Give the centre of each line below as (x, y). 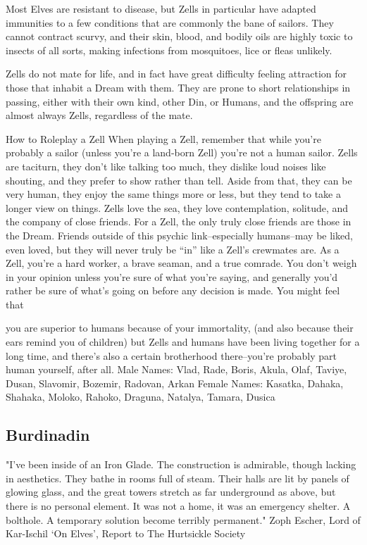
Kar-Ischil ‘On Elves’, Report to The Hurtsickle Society (126, 533)
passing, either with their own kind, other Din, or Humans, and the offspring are (180, 101)
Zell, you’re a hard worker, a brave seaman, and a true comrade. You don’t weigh (181, 263)
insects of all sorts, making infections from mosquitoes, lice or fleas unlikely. (169, 50)
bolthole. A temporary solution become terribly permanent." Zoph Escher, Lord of (183, 519)
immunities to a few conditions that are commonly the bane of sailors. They (170, 22)
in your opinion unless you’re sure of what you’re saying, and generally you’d (172, 276)
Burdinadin (48, 435)
